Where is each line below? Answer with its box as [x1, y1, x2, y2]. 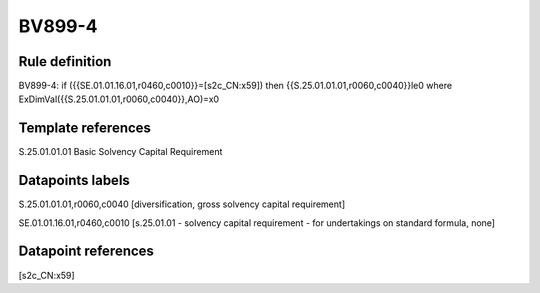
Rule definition [18, 53, 112, 70]
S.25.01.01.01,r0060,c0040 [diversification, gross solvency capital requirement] [18, 198, 345, 210]
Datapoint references [18, 243, 155, 260]
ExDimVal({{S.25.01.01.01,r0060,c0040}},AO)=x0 [18, 93, 220, 105]
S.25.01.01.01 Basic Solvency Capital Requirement [18, 146, 223, 158]
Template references [18, 120, 152, 137]
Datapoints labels [18, 172, 130, 189]
